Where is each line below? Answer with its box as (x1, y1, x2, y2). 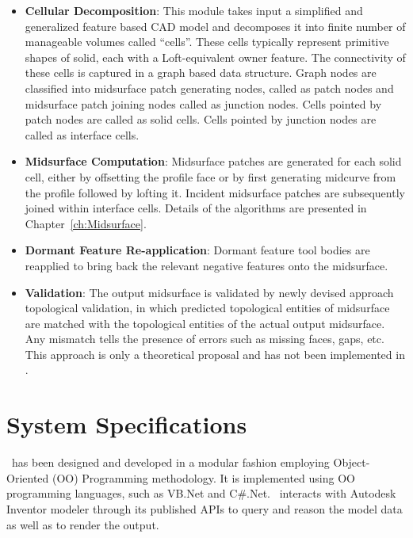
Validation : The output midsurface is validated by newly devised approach (25, 284, 394, 300)
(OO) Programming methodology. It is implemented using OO (52, 469, 355, 486)
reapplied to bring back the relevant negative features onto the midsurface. (25, 257, 388, 273)
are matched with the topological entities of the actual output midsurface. (25, 315, 385, 331)
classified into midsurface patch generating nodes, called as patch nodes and (25, 79, 394, 96)
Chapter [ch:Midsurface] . (25, 215, 147, 231)
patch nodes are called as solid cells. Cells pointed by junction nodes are (25, 111, 377, 128)
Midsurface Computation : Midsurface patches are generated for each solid (25, 153, 402, 170)
